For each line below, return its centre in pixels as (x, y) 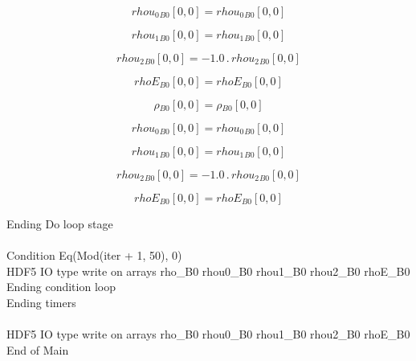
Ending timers (41, 302)
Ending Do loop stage (60, 224)
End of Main (38, 349)
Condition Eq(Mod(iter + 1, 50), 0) (94, 255)
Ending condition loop (61, 287)
